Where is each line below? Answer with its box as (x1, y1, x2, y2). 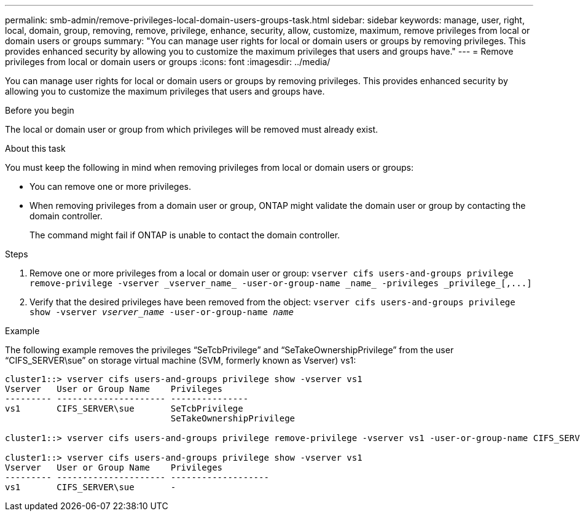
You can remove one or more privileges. (29, 181, 192, 192)
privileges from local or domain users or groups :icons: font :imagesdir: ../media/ (5, 57, 331, 67)
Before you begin (5, 105, 74, 115)
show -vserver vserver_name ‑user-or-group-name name (29, 307, 294, 317)
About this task (5, 143, 66, 154)
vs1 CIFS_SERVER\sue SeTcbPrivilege (5, 404, 243, 413)
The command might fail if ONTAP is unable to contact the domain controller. (29, 230, 340, 240)
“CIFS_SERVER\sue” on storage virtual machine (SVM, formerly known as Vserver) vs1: (5, 355, 356, 365)
